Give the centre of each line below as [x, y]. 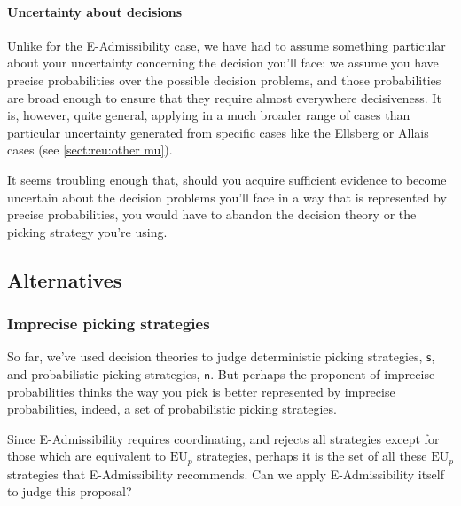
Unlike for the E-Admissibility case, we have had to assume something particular [227, 45]
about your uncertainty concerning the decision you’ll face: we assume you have [223, 63]
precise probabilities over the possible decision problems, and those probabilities [224, 79]
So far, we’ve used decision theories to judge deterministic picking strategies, [215, 356]
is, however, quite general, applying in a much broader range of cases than [209, 115]
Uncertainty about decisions [95, 11]
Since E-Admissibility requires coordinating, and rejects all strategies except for [223, 438]
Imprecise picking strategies [109, 324]
